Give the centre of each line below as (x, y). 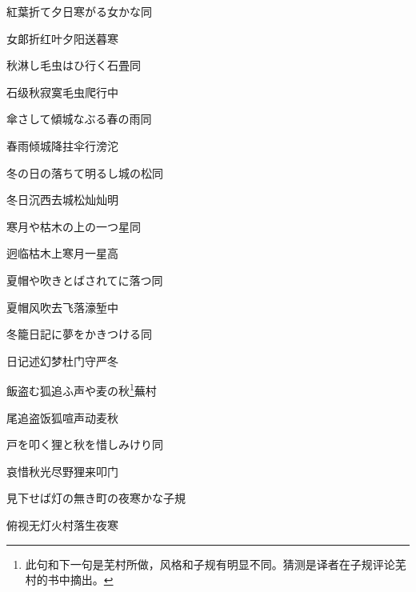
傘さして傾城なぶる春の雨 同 (79, 119)
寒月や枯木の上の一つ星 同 (74, 226)
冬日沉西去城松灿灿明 (62, 200)
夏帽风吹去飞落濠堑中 (62, 307)
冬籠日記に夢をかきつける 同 (79, 334)
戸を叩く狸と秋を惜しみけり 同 (85, 444)
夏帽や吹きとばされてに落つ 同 (85, 280)
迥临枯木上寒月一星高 (62, 253)
